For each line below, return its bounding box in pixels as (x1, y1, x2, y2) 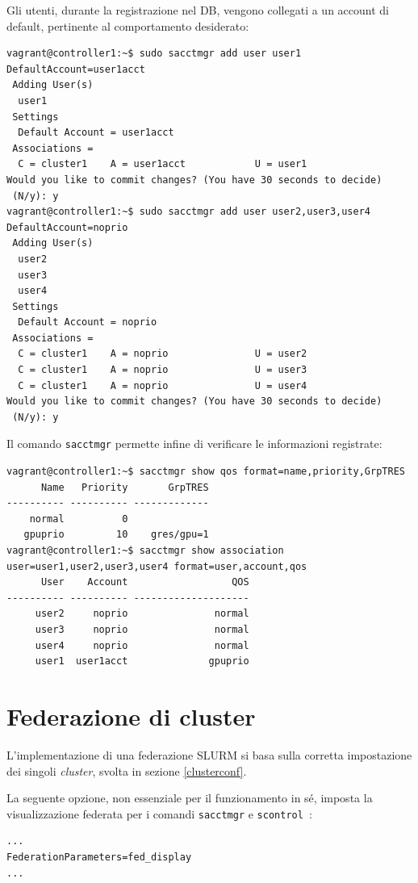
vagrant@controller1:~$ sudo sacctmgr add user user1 (6, 48, 302, 60)
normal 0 (29, 513, 128, 525)
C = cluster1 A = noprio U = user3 (18, 364, 307, 376)
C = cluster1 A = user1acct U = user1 (18, 158, 307, 170)
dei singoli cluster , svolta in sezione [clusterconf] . (6, 762, 247, 779)
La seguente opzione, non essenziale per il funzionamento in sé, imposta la (6, 789, 373, 806)
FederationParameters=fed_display (6, 851, 192, 863)
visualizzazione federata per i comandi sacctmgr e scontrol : (6, 805, 312, 822)
